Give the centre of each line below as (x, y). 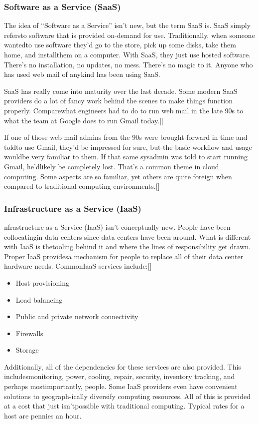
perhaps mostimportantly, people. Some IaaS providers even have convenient (121, 386)
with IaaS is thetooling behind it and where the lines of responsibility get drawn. (128, 246)
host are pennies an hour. (43, 415)
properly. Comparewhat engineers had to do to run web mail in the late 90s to (124, 110)
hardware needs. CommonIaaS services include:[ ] (78, 266)
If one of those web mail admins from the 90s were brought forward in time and (126, 137)
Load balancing (39, 299)
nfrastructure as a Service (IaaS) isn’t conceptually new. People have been (117, 226)
